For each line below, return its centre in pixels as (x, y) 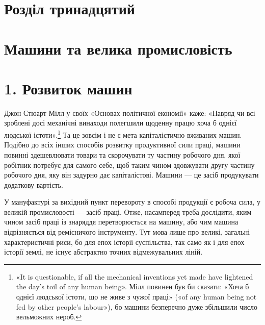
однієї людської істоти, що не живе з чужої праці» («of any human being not (136, 297)
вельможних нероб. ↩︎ (49, 317)
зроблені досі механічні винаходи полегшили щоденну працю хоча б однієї (121, 123)
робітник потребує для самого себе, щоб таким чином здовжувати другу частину (129, 165)
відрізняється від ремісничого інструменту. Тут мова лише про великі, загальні (127, 232)
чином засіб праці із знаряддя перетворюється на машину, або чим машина (121, 222)
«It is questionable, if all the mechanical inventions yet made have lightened (135, 276)
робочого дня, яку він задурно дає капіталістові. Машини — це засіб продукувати (131, 175)
